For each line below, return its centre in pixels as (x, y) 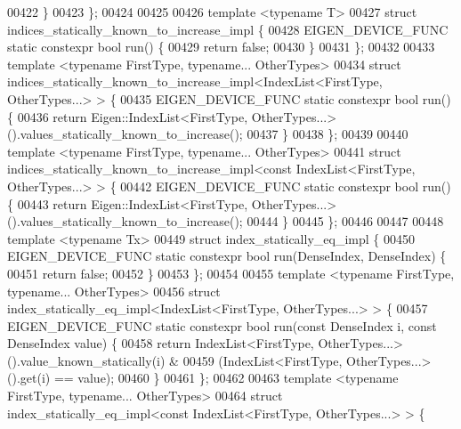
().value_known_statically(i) (86, 360)
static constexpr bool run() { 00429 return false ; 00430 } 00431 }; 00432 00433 (221, 47)
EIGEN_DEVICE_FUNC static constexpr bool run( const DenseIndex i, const (222, 325)
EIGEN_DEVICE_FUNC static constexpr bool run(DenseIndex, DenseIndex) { (227, 256)
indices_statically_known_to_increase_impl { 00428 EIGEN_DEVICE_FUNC (228, 29)
